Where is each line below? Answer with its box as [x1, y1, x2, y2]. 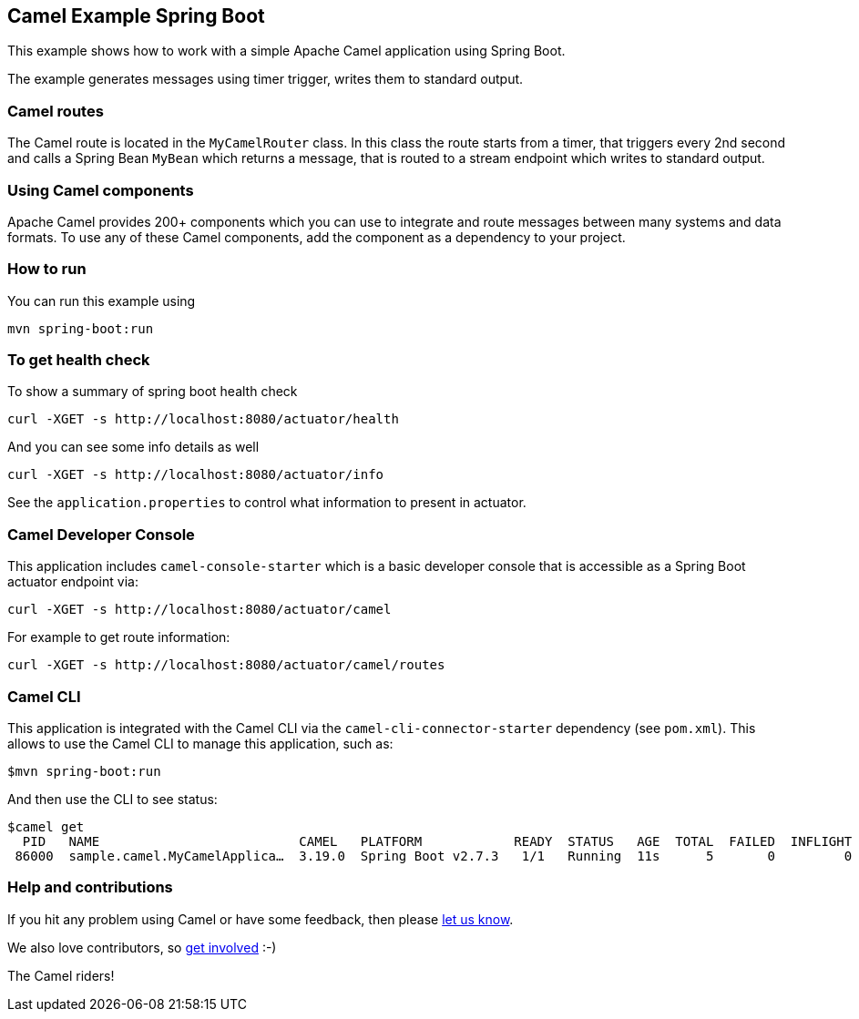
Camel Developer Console [7, 525, 195, 544]
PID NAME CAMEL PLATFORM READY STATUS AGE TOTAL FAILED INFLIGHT [22, 833, 853, 849]
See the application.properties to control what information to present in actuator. [7, 494, 527, 511]
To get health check [7, 351, 150, 370]
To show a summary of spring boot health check [7, 383, 298, 400]
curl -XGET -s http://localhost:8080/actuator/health [7, 412, 399, 427]
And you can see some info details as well [7, 439, 260, 455]
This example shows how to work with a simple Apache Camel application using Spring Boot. [7, 43, 566, 59]
